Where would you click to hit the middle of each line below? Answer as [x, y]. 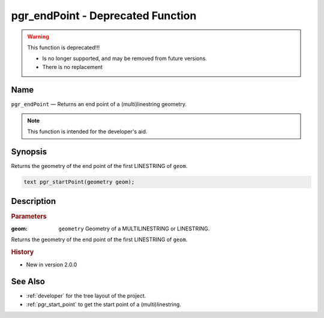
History [22, 252]
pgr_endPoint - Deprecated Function [104, 16]
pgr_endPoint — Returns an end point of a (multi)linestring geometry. [99, 104]
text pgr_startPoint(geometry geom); [79, 182]
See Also [28, 282]
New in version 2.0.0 [52, 265]
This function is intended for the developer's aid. [87, 131]
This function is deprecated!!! [64, 47]
